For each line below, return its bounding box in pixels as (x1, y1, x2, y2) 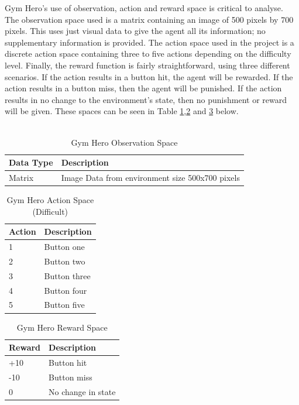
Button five (44, 298, 85, 311)
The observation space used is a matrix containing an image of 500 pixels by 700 (5, 13, 294, 25)
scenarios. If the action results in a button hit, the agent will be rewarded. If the (5, 70, 293, 83)
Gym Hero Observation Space (71, 136, 178, 148)
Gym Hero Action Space (6, 194, 94, 206)
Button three (44, 269, 91, 282)
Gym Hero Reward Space (16, 321, 108, 333)
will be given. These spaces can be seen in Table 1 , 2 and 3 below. (5, 105, 239, 117)
